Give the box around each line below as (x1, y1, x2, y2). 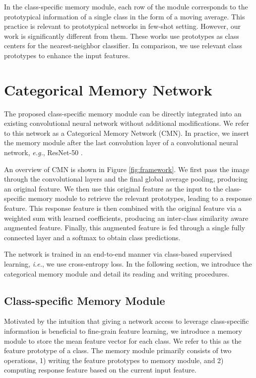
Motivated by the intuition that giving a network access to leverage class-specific (4, 316, 249, 326)
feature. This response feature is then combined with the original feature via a (4, 203, 242, 213)
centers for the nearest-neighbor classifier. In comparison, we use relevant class (4, 40, 242, 51)
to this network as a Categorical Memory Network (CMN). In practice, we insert (4, 127, 249, 138)
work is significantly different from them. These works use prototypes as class (4, 30, 239, 41)
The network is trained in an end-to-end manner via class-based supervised (4, 249, 232, 259)
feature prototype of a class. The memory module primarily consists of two (4, 345, 232, 356)
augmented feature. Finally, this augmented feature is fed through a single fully (4, 222, 245, 233)
